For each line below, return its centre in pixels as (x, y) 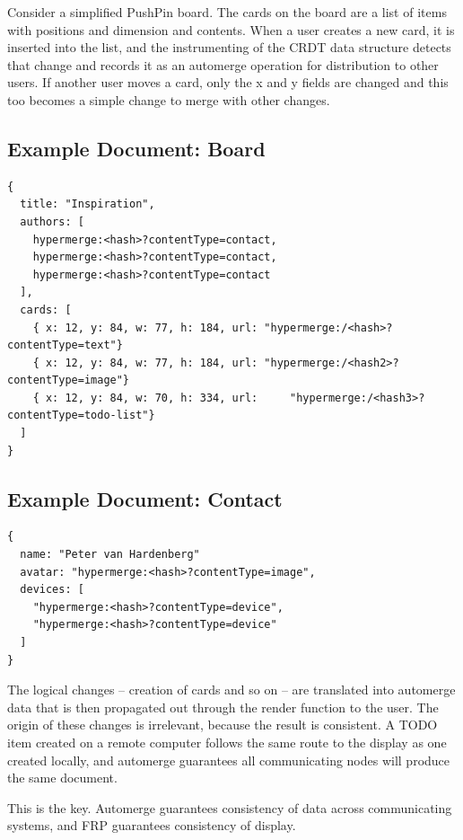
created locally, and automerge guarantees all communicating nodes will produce (229, 760)
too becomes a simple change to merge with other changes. (169, 99)
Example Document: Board (136, 148)
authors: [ (52, 221)
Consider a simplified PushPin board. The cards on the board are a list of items (227, 12)
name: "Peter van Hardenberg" (110, 555)
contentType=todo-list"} (81, 416)
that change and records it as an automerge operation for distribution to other (223, 64)
